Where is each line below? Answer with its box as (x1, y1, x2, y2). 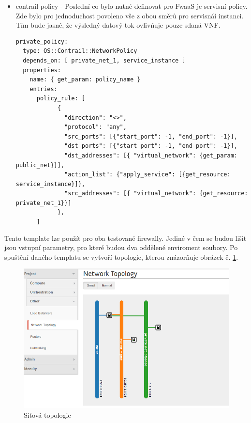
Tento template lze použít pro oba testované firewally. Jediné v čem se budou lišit (4, 233, 247, 243)
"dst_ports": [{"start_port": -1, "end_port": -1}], (64, 142, 237, 150)
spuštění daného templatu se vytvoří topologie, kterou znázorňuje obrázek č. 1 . (4, 251, 238, 262)
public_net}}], (15, 161, 65, 169)
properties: (23, 66, 61, 74)
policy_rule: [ (36, 95, 85, 102)
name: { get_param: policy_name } (30, 76, 141, 83)
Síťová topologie (24, 410, 71, 420)
